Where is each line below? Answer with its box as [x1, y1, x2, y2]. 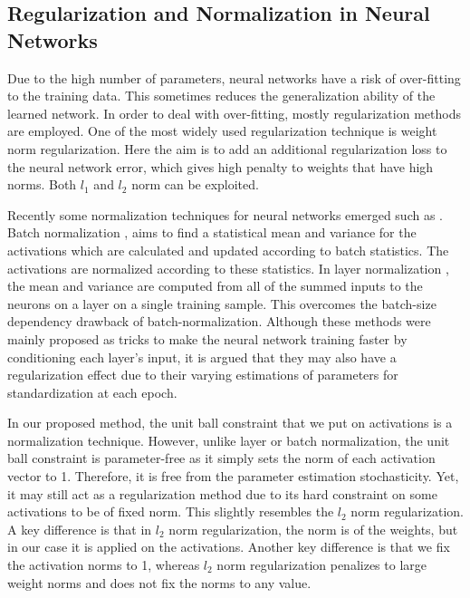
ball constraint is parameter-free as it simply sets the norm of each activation [7, 448, 436, 468]
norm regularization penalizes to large [216, 555, 427, 574]
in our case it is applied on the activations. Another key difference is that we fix [7, 537, 450, 556]
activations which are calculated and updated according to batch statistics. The [7, 240, 449, 259]
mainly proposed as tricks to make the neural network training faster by [7, 329, 408, 348]
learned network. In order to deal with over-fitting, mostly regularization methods [7, 103, 461, 122]
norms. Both [7, 175, 77, 194]
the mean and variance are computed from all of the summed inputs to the [7, 276, 423, 295]
